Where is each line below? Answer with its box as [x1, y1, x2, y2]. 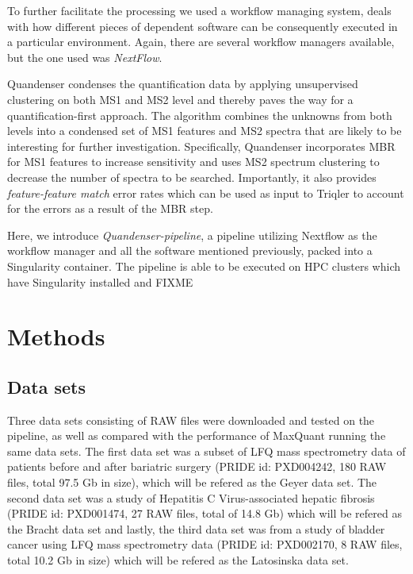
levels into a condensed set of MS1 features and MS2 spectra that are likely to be [7, 122, 402, 139]
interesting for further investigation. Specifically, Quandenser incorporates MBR [7, 137, 396, 154]
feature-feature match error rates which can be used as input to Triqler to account [7, 184, 404, 201]
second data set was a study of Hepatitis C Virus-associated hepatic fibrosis [7, 489, 375, 506]
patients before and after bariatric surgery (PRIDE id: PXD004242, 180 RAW [7, 458, 387, 475]
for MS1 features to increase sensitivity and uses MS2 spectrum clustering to [7, 153, 380, 170]
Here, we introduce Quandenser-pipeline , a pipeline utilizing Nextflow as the [7, 226, 377, 243]
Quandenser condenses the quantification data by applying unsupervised [7, 75, 358, 92]
